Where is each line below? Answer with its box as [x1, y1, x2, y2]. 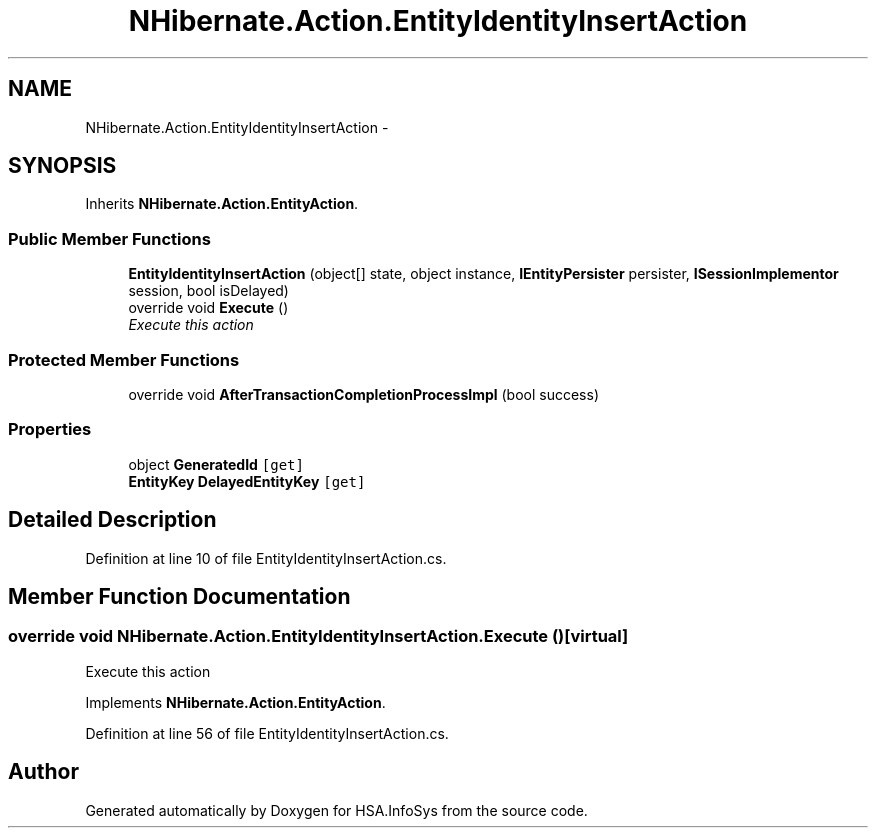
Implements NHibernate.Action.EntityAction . [85, 693, 386, 711]
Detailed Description [8, 507, 217, 533]
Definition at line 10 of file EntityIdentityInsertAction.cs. [85, 549, 447, 567]
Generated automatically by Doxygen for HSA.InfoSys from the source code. [85, 801, 588, 819]
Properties [8, 419, 92, 440]
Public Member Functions [8, 228, 211, 249]
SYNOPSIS [8, 153, 117, 179]
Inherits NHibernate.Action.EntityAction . [85, 195, 359, 213]
